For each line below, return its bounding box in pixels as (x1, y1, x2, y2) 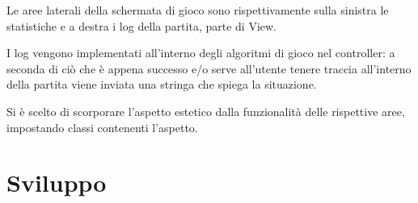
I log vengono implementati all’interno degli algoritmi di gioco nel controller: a (6, 44, 395, 61)
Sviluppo (6, 166, 107, 199)
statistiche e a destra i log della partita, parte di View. (6, 17, 277, 34)
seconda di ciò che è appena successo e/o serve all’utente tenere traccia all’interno (6, 60, 412, 77)
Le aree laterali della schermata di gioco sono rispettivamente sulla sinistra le (6, 2, 389, 18)
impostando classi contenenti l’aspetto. (6, 118, 198, 135)
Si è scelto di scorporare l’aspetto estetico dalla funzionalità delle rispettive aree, (6, 102, 405, 119)
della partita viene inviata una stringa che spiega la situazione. (6, 76, 317, 93)
